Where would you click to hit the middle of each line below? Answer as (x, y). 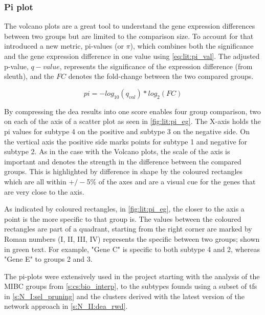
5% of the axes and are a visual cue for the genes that (171, 181)
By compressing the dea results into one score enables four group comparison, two (132, 111)
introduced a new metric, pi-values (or (64, 46)
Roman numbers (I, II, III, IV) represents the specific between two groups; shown (132, 238)
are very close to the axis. (44, 191)
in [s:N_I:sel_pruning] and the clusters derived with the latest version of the (125, 296)
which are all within (35, 181)
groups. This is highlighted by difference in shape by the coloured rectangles (124, 171)
